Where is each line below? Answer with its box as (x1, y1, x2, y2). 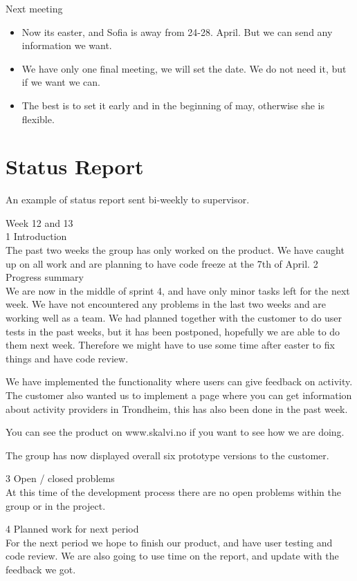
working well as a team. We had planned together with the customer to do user (6, 311, 342, 325)
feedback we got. (6, 562, 76, 576)
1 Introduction (6, 229, 67, 243)
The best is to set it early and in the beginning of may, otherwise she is (21, 98, 325, 112)
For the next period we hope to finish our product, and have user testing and (6, 535, 333, 549)
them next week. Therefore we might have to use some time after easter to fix (6, 338, 335, 352)
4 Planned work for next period (6, 522, 139, 536)
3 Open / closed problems (6, 471, 115, 486)
